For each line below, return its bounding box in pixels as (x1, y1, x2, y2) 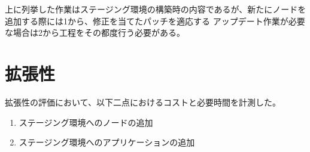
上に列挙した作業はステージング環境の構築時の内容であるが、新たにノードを (5, 3, 306, 15)
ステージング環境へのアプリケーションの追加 (19, 136, 195, 148)
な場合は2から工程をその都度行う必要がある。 (5, 26, 185, 39)
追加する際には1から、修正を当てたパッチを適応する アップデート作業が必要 (5, 14, 305, 27)
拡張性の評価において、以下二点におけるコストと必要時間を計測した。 (5, 95, 281, 108)
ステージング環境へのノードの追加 (19, 116, 153, 128)
